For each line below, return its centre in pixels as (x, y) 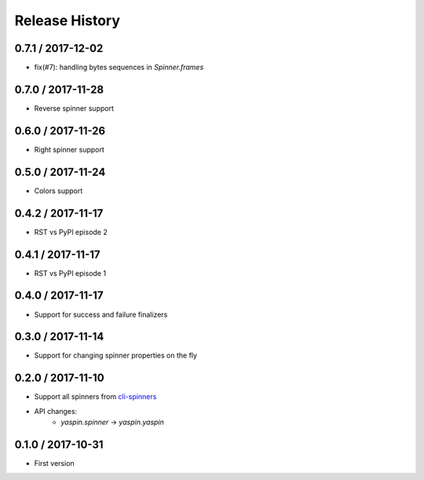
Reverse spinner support (74, 108)
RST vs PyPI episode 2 (71, 232)
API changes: (56, 411)
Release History (68, 20)
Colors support (58, 191)
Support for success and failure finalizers (101, 314)
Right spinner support (69, 149)
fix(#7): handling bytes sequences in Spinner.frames (119, 68)
